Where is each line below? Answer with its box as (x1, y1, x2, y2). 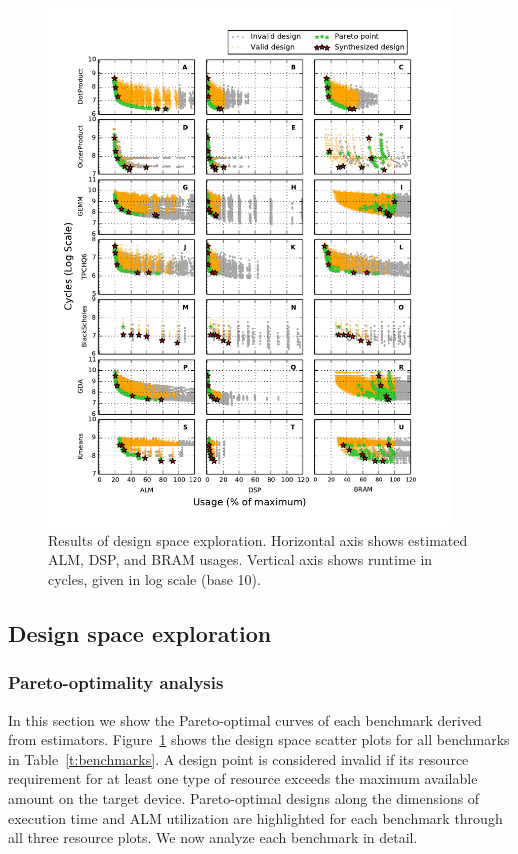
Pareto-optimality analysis (8, 670, 224, 695)
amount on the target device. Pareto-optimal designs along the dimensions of (8, 787, 480, 808)
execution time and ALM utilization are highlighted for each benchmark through (8, 807, 503, 828)
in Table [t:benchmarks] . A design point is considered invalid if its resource (8, 748, 469, 769)
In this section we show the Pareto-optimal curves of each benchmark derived (8, 709, 482, 730)
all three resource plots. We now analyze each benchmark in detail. (8, 827, 418, 848)
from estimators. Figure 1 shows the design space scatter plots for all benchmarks (8, 729, 510, 750)
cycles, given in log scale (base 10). (48, 568, 261, 589)
